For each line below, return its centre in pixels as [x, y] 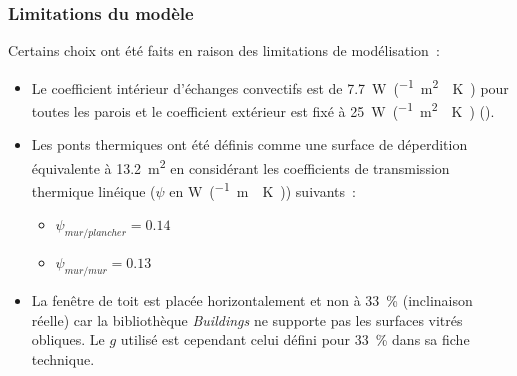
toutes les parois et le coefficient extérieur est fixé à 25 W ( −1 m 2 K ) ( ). [263, 109]
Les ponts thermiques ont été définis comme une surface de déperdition [249, 144]
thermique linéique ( [93, 190]
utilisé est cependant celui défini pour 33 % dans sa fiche [295, 339]
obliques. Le [68, 339]
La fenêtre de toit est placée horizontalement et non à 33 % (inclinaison [252, 300]
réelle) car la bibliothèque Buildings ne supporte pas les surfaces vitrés [247, 319]
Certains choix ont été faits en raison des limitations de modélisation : [224, 50]
